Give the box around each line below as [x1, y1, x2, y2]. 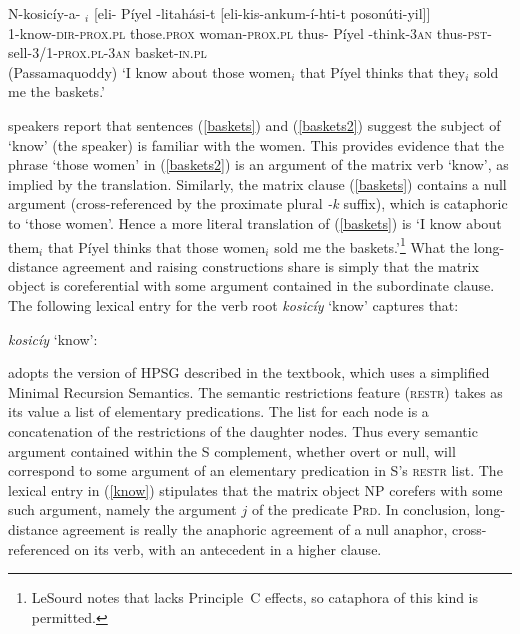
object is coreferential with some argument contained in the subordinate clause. [8, 275, 495, 296]
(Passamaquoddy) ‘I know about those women [8, 61, 292, 82]
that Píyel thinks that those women [47, 236, 266, 257]
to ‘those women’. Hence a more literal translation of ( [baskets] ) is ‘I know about [8, 212, 502, 233]
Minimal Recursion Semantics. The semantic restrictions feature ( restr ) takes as [8, 381, 503, 402]
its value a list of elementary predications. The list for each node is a [8, 401, 429, 422]
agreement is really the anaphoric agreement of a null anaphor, [62, 518, 448, 539]
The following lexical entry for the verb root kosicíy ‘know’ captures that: [8, 294, 459, 315]
